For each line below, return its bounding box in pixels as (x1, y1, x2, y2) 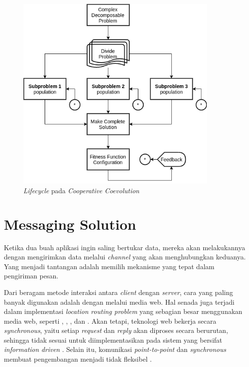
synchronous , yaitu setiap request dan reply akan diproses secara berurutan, (4, 325, 228, 335)
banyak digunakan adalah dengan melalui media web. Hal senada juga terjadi (4, 296, 235, 307)
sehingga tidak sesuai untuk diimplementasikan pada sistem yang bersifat (4, 334, 222, 345)
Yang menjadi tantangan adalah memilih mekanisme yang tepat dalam (4, 261, 215, 271)
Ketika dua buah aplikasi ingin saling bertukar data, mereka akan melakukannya (4, 242, 245, 252)
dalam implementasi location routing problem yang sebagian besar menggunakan (4, 306, 243, 316)
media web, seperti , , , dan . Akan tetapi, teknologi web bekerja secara (4, 315, 216, 326)
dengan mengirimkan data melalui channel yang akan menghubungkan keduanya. (4, 252, 246, 262)
